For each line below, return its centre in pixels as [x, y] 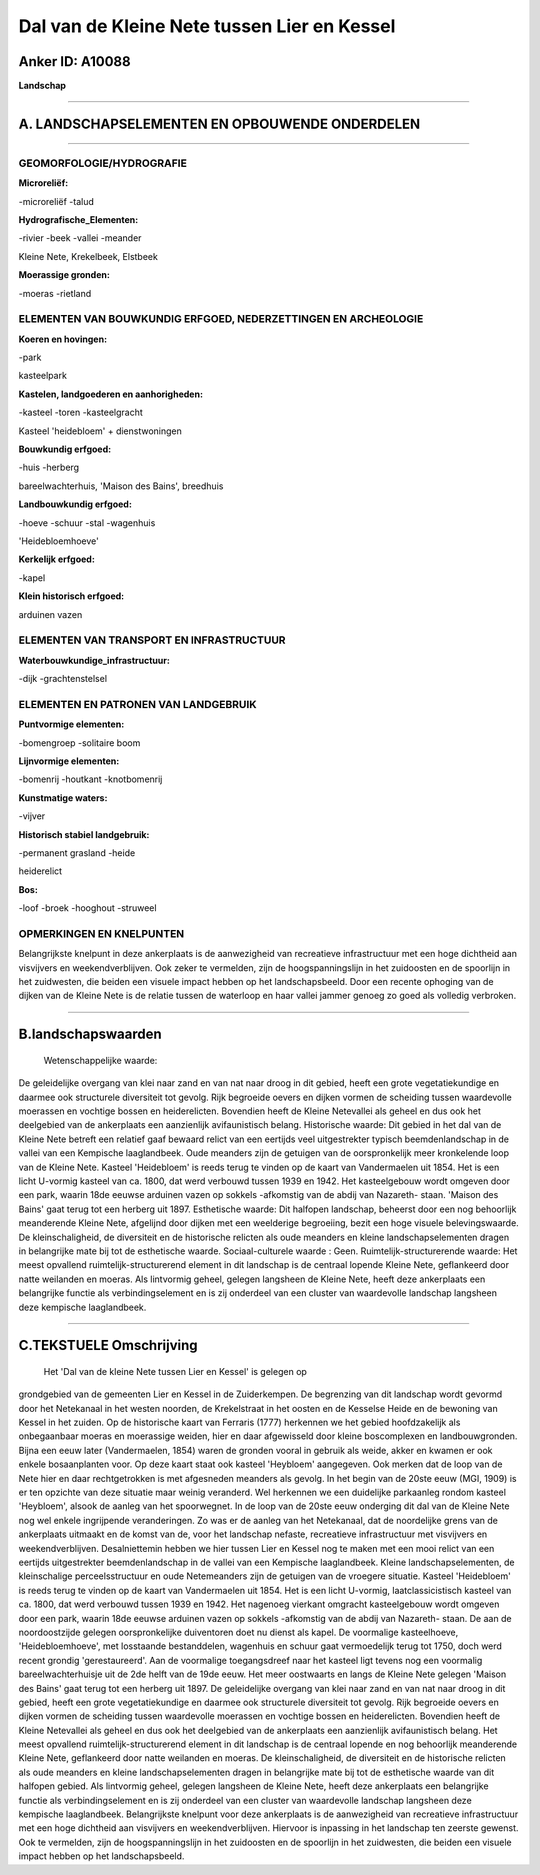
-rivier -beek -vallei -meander [80, 238]
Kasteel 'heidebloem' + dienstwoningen [100, 431]
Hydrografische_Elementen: [78, 219]
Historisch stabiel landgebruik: [84, 834]
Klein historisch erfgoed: [71, 596]
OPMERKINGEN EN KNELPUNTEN [101, 933]
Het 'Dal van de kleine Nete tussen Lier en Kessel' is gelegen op [175, 1371]
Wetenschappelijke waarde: [100, 1060]
